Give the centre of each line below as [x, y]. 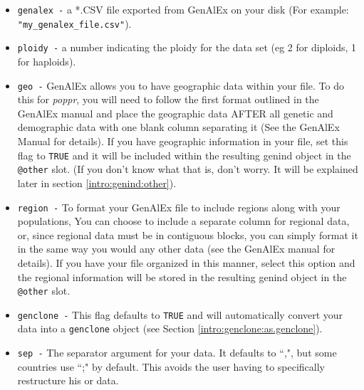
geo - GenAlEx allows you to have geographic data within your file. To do [181, 85]
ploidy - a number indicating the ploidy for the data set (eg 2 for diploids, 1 [187, 47]
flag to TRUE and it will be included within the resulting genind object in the [184, 155]
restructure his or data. [68, 380]
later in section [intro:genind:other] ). [97, 183]
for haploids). [47, 61]
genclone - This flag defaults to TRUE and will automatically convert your [180, 314]
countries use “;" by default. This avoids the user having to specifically [171, 366]
